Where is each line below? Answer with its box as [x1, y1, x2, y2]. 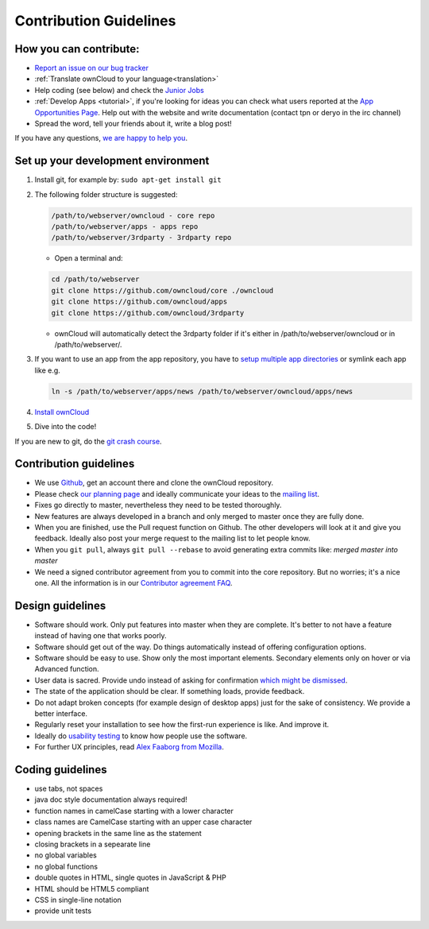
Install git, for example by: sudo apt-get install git [34, 175, 222, 184]
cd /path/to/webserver [51, 275, 140, 284]
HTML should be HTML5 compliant [34, 884, 149, 893]
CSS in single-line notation [34, 895, 122, 904]
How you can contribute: [14, 42, 140, 56]
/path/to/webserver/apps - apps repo [51, 223, 199, 231]
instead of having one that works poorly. [34, 631, 167, 641]
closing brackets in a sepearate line [34, 839, 151, 849]
